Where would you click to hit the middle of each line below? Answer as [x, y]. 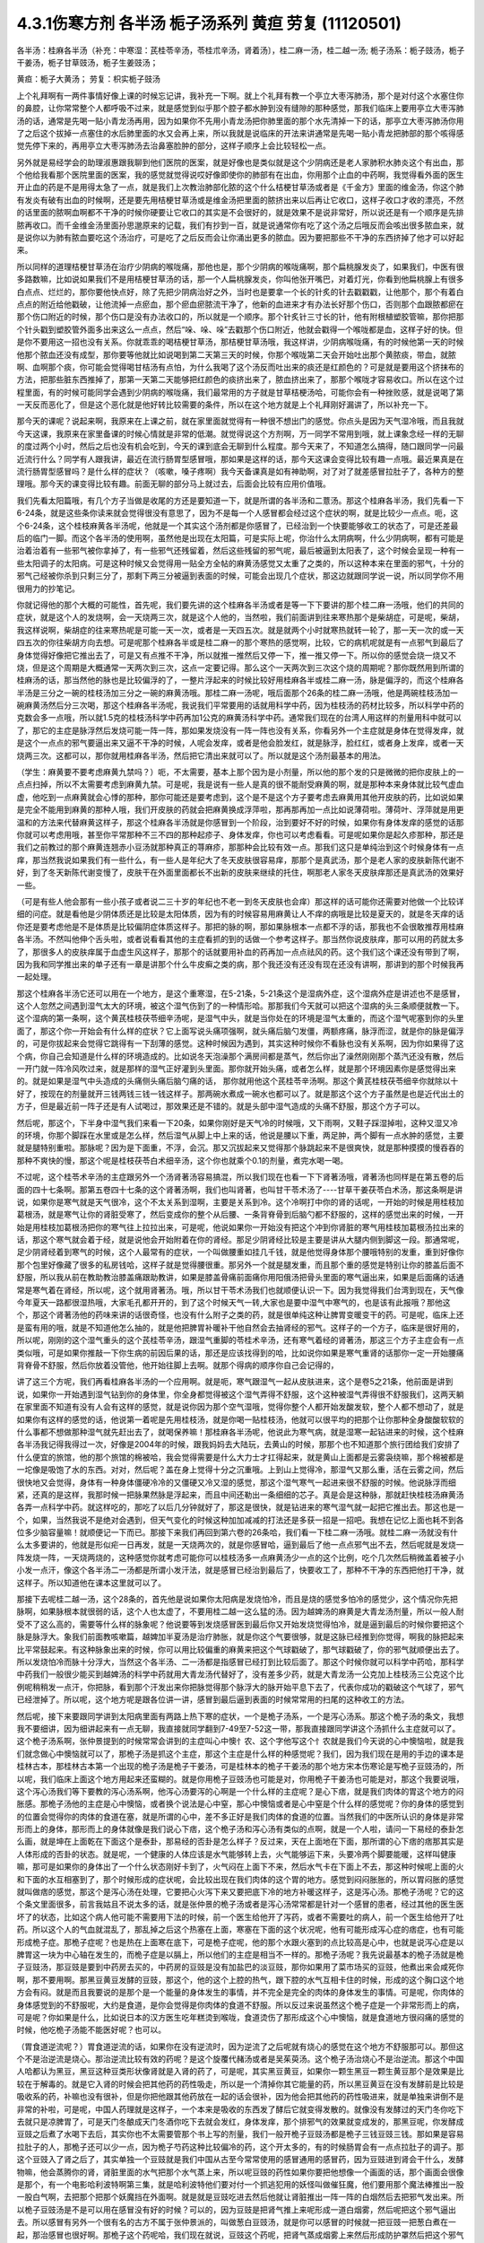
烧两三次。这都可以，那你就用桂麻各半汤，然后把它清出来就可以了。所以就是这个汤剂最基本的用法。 [201, 755]
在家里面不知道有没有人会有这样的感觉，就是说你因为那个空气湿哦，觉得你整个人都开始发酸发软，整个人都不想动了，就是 [240, 1407]
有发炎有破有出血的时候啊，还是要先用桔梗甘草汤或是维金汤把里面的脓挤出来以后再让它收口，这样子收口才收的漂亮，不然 [240, 200]
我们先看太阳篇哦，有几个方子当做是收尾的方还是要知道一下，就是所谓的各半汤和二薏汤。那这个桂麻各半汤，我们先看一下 [240, 500]
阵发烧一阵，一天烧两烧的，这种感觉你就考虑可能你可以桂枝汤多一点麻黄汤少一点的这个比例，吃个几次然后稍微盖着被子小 [240, 1558]
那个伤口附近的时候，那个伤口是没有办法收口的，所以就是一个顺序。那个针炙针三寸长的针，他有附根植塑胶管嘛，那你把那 [240, 317]
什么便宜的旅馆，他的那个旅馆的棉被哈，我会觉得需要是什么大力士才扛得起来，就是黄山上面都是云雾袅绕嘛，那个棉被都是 [240, 1457]
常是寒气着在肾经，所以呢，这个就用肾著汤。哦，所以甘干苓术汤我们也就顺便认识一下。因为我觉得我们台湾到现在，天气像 [240, 1290]
